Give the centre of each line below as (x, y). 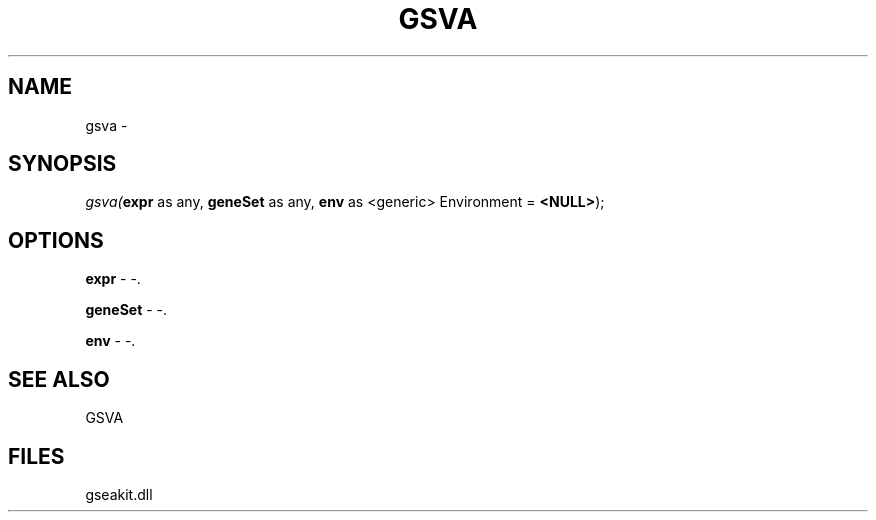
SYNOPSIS (62, 164)
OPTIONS (56, 240)
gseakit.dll (119, 494)
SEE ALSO (59, 379)
